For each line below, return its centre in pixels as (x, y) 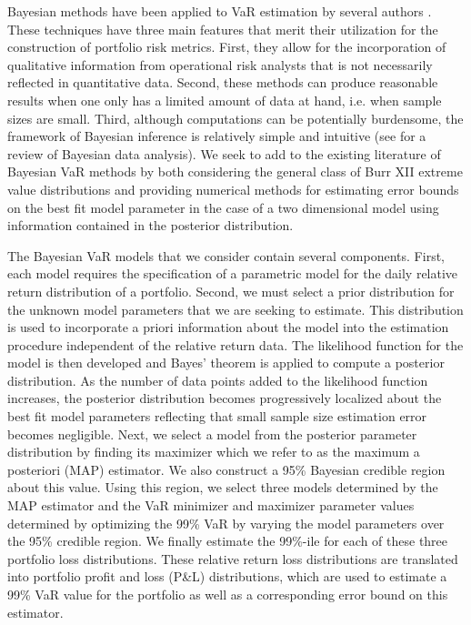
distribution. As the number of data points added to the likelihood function (218, 380)
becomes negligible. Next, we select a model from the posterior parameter (212, 433)
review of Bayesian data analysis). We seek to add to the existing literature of (224, 153)
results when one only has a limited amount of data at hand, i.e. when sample (225, 100)
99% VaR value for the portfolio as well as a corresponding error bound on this (228, 594)
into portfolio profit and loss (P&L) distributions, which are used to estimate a (227, 576)
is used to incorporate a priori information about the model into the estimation (228, 327)
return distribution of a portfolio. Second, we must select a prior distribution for (231, 291)
